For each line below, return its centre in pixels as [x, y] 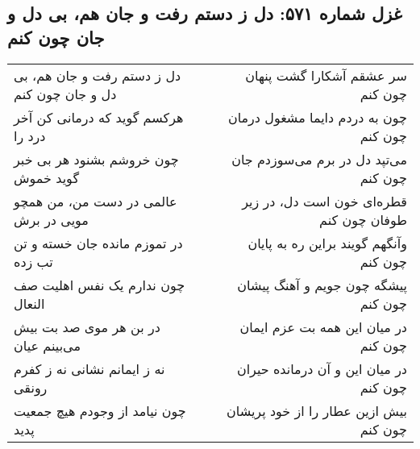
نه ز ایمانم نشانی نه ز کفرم [89, 368]
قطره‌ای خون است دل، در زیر [324, 201]
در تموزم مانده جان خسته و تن [98, 243]
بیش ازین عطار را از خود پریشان [317, 410]
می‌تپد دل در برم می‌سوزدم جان [319, 159]
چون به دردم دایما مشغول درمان [317, 117]
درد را [30, 135]
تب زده [33, 261]
